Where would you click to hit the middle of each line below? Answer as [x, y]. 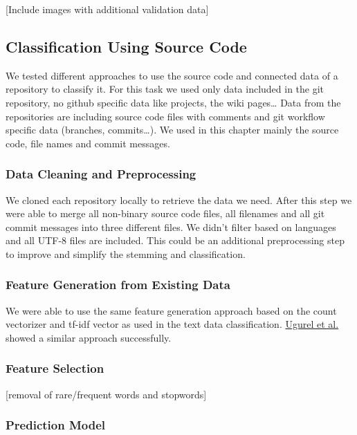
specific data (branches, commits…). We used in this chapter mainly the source [172, 130]
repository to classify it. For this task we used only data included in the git [165, 89]
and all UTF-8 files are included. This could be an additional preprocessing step [175, 240]
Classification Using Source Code [126, 46]
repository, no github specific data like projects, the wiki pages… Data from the [173, 102]
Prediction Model [56, 425]
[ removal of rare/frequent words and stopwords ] [106, 394]
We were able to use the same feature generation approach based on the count [171, 310]
